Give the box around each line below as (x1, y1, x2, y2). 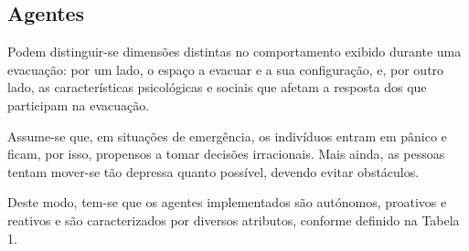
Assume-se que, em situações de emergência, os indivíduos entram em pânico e (7, 126, 447, 145)
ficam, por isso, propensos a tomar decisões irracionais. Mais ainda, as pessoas (7, 144, 445, 163)
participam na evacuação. (7, 95, 150, 114)
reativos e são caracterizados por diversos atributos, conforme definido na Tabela (7, 210, 460, 229)
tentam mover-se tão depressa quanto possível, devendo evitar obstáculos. (7, 162, 420, 181)
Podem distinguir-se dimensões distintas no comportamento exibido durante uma (7, 42, 462, 61)
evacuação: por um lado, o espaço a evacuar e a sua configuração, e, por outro (7, 59, 444, 78)
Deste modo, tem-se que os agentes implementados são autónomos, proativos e (7, 193, 447, 212)
